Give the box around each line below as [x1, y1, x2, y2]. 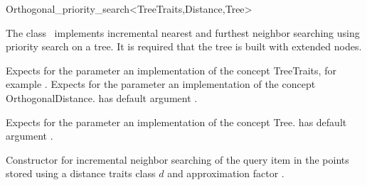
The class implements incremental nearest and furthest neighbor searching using [6, 25, 360, 40]
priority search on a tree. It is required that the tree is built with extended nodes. [6, 39, 362, 54]
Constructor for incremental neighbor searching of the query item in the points [6, 152, 349, 167]
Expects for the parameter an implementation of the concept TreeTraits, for [6, 62, 336, 77]
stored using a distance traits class [6, 166, 156, 181]
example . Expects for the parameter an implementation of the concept [6, 77, 316, 91]
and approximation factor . [167, 166, 284, 181]
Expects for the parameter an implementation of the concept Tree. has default [6, 114, 347, 129]
